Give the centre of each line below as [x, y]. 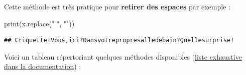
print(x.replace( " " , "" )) [39, 23]
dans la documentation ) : [43, 66]
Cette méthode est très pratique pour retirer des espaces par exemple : [117, 6]
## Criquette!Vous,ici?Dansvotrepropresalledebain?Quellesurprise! [119, 40]
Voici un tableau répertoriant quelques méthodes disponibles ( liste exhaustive [123, 56]
